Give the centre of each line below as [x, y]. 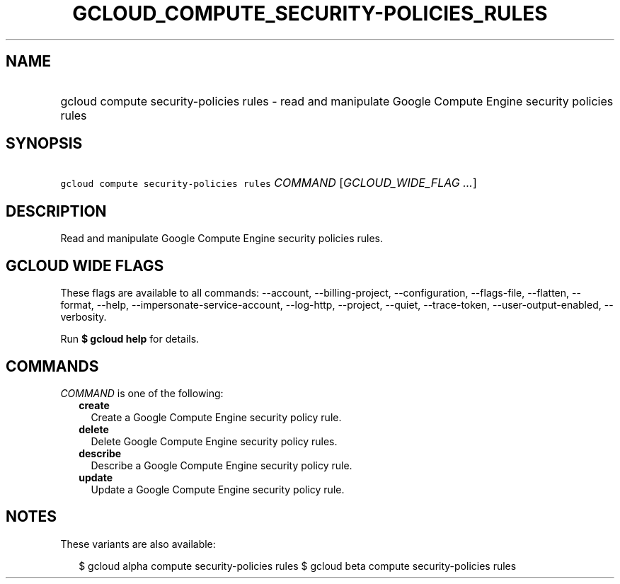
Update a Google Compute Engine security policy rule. [218, 489]
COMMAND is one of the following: [142, 393]
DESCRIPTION [56, 211]
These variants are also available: [138, 544]
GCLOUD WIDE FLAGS [85, 265]
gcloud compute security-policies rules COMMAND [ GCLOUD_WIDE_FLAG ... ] [269, 183]
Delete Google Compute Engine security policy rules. [214, 441]
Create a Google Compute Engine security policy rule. [216, 417]
